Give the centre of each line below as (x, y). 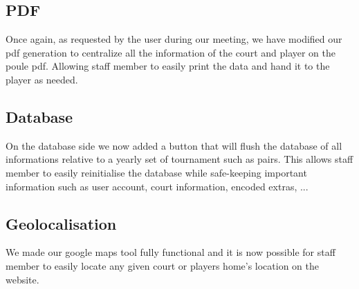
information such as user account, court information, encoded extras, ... (157, 186)
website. (22, 279)
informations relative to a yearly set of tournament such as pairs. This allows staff (179, 159)
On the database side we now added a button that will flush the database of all (174, 145)
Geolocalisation (61, 223)
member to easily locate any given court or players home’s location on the (163, 265)
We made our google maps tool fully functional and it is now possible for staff (171, 252)
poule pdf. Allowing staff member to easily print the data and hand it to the (168, 66)
